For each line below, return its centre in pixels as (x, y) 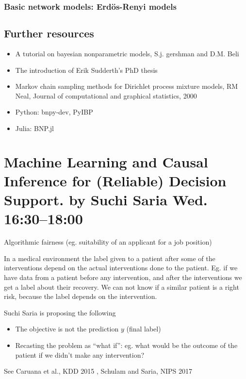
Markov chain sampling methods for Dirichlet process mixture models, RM (127, 86)
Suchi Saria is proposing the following (60, 312)
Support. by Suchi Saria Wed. (106, 200)
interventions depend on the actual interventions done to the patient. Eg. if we (121, 268)
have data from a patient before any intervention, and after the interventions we (123, 277)
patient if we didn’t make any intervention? (80, 354)
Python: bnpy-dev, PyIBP (54, 112)
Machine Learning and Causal (106, 161)
